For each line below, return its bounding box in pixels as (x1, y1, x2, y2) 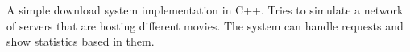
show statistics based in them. (6, 33, 155, 50)
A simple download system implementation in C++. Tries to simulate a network (6, 2, 404, 18)
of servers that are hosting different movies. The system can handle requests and (6, 17, 404, 34)
